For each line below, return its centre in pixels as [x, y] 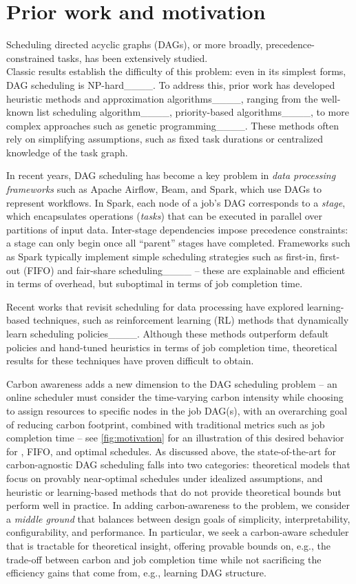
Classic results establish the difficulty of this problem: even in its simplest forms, [176, 71]
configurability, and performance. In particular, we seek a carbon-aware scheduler [178, 532]
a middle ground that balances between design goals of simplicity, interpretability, [178, 518]
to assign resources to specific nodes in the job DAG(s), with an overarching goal [177, 410]
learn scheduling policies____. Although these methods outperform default [168, 333]
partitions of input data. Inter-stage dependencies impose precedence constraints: [177, 229]
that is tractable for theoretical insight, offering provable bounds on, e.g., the [169, 545]
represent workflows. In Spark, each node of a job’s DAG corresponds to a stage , [176, 202]
